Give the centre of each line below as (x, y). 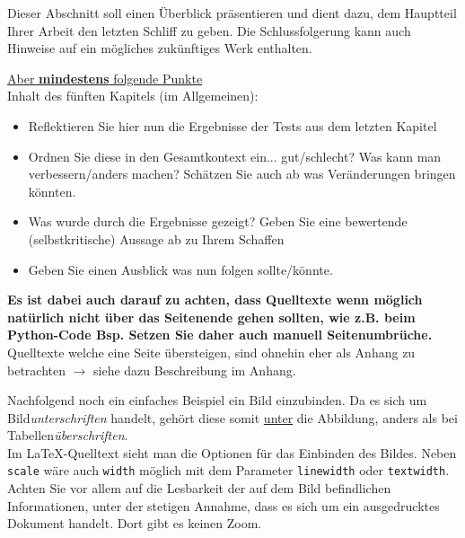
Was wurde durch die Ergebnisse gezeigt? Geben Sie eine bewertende (218, 221)
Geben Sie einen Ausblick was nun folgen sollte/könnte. (180, 269)
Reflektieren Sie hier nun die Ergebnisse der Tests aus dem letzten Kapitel (232, 125)
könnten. (52, 191)
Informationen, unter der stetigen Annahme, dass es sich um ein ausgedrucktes (224, 505)
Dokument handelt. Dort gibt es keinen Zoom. (135, 523)
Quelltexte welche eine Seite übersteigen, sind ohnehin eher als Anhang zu (211, 352)
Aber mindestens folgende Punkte (105, 78)
